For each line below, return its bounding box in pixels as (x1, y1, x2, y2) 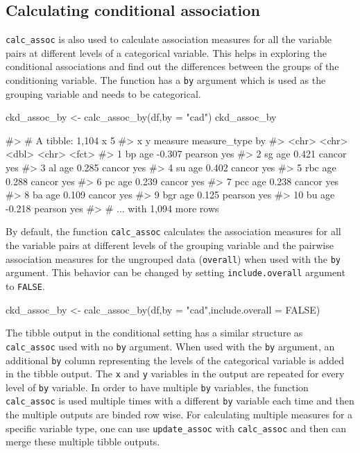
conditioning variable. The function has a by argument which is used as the (6, 73, 326, 87)
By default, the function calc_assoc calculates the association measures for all (6, 224, 341, 239)
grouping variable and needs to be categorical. (6, 86, 201, 101)
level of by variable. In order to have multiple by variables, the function (6, 379, 309, 394)
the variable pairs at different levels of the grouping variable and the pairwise (6, 238, 334, 253)
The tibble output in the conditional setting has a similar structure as (6, 325, 303, 340)
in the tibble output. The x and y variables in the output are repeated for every (6, 366, 345, 381)
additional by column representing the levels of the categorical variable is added (6, 352, 344, 367)
